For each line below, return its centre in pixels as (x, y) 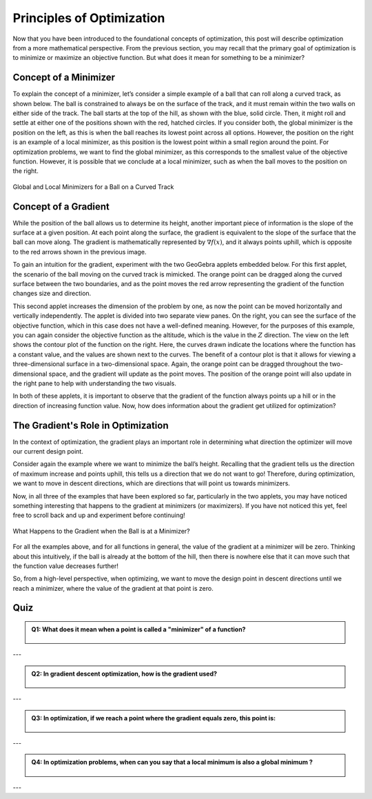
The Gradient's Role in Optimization (91, 425)
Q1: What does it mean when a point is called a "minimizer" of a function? (138, 629)
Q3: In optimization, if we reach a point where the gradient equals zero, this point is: (153, 718)
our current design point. (48, 451)
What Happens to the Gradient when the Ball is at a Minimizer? (102, 531)
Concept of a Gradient (61, 206)
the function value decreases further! (65, 566)
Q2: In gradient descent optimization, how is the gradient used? (124, 674)
